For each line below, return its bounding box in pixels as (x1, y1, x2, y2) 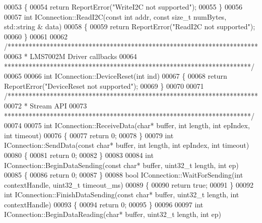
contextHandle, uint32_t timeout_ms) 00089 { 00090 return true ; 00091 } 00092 (4, 179, 253, 190)
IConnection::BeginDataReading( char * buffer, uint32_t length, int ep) (4, 209, 221, 219)
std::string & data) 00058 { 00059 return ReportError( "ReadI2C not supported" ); (4, 21, 255, 32)
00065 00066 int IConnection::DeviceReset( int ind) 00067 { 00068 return (4, 71, 227, 81)
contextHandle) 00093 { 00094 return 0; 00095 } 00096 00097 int (4, 199, 204, 209)
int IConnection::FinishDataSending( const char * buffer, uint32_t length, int (4, 189, 239, 200)
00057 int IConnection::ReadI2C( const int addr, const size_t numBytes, (4, 11, 227, 22)
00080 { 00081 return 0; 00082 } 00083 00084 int (4, 149, 154, 160)
